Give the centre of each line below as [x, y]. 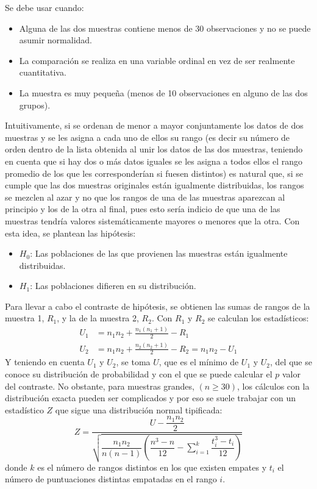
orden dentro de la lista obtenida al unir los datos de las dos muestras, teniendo [154, 149]
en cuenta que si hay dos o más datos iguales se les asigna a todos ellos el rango [154, 161]
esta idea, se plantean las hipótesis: [70, 233]
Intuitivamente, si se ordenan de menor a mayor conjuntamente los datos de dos [154, 125]
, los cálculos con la [273, 386]
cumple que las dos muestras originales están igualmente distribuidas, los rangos [155, 185]
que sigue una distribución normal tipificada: [139, 409]
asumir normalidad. [55, 40]
